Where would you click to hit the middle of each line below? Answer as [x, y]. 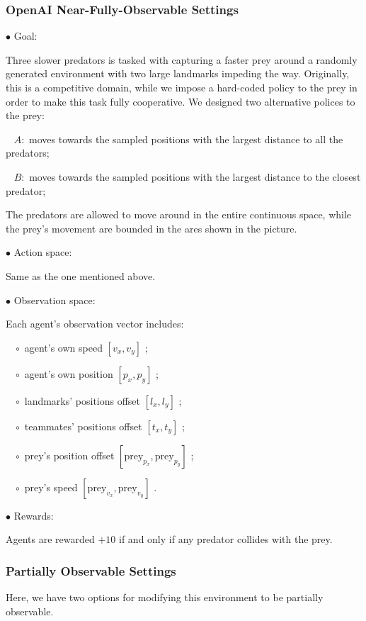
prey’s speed [51, 487]
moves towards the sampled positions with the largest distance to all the [186, 139]
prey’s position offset [69, 455]
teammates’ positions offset [83, 426]
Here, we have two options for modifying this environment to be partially [165, 597]
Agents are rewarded [50, 539]
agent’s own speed [63, 347]
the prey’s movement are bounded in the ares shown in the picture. [151, 228]
